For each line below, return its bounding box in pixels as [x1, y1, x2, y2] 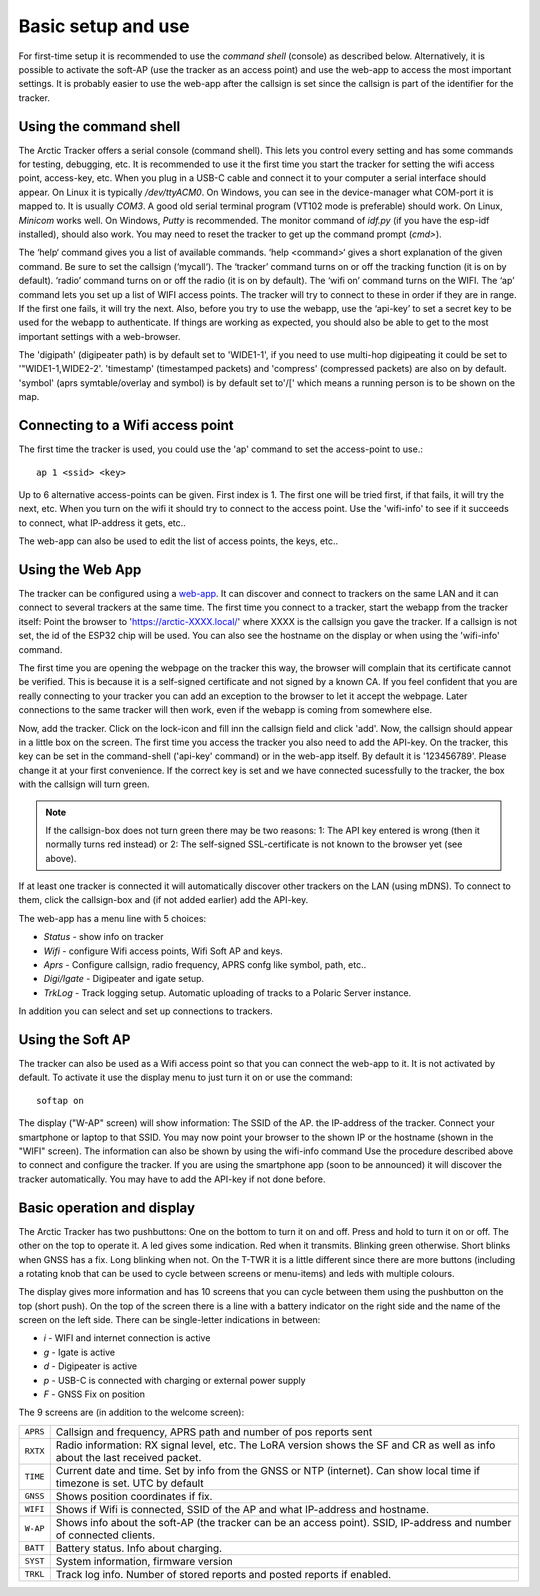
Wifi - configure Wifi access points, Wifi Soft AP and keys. [43, 945, 284, 957]
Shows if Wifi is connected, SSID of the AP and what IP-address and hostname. [55, 1502, 430, 1516]
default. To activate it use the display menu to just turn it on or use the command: [18, 1071, 354, 1084]
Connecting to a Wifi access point [18, 417, 234, 434]
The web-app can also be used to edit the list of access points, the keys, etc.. [18, 535, 339, 547]
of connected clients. [55, 1528, 156, 1542]
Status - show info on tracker [43, 931, 164, 943]
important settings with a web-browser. [18, 330, 181, 342]
